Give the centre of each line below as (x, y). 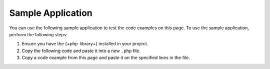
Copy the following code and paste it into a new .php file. (81, 51)
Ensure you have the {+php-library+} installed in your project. (85, 44)
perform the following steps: (38, 34)
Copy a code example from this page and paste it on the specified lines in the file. (106, 58)
